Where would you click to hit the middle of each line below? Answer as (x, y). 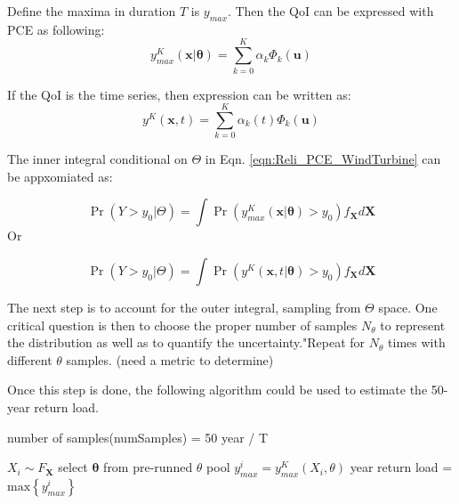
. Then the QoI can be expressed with (330, 11)
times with (417, 342)
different (30, 359)
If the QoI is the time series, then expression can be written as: (179, 94)
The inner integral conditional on (97, 159)
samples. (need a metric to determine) (170, 359)
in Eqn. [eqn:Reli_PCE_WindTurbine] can (323, 159)
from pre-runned (148, 467)
